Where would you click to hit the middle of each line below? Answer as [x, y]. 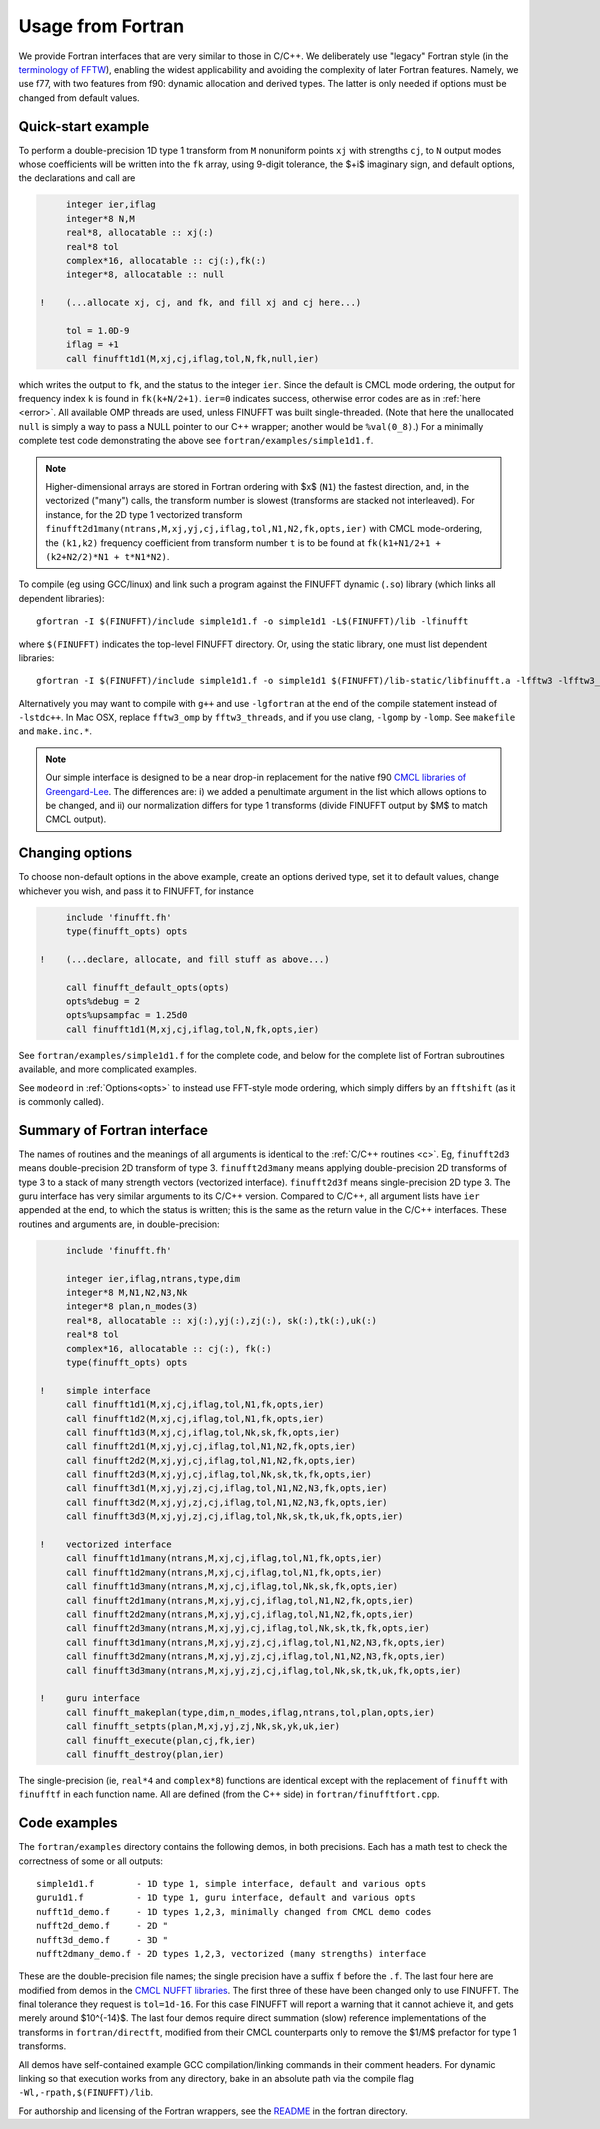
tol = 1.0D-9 [97, 330]
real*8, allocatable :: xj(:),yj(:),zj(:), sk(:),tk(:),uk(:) [221, 1320]
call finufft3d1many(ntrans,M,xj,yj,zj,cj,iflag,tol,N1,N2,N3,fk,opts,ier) [255, 1642]
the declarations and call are [77, 178]
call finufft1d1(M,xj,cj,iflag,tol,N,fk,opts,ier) [192, 1029]
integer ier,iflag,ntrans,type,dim [152, 1278]
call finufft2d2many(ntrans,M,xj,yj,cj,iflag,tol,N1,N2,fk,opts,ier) [240, 1614]
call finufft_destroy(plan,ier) [145, 1754]
